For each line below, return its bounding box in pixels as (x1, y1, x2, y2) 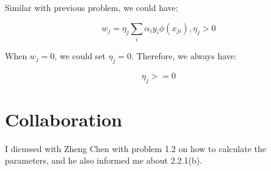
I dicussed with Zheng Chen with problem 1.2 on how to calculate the (5, 142, 266, 155)
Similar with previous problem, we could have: (5, 1, 178, 13)
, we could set (54, 49, 106, 62)
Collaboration (5, 106, 123, 131)
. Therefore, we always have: (131, 49, 237, 62)
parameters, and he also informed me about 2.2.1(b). (5, 154, 203, 167)
